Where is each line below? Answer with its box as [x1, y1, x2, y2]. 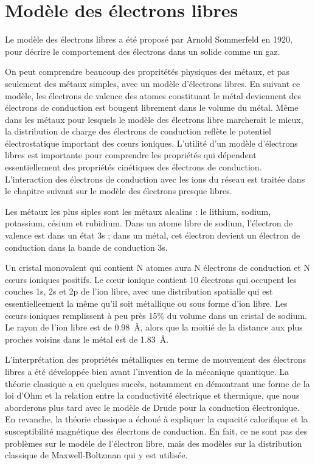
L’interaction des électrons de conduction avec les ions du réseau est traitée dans [5, 172, 305, 185]
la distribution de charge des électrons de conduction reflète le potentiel [5, 125, 271, 138]
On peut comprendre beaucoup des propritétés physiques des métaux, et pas [5, 65, 290, 78]
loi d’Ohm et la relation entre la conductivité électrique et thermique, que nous [5, 389, 300, 402]
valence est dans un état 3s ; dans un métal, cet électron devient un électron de [5, 229, 300, 242]
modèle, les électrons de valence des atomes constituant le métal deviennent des [5, 89, 301, 102]
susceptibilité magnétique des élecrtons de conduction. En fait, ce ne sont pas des [5, 424, 308, 437]
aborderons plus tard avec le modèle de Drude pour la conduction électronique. [5, 400, 300, 413]
